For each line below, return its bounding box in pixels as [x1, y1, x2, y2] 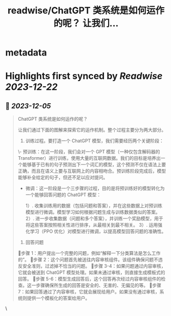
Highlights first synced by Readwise [5, 70, 163, 82]
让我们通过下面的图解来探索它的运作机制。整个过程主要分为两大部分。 [17, 127, 166, 133]
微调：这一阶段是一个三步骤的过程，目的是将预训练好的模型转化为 [25, 185, 165, 192]
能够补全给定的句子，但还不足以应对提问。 [17, 174, 108, 180]
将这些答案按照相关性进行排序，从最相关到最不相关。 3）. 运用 [25, 222, 158, 228]
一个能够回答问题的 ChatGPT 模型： [25, 192, 101, 198]
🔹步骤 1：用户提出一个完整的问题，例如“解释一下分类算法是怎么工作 [17, 250, 161, 256]
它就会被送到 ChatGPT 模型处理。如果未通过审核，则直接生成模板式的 [17, 269, 165, 275]
